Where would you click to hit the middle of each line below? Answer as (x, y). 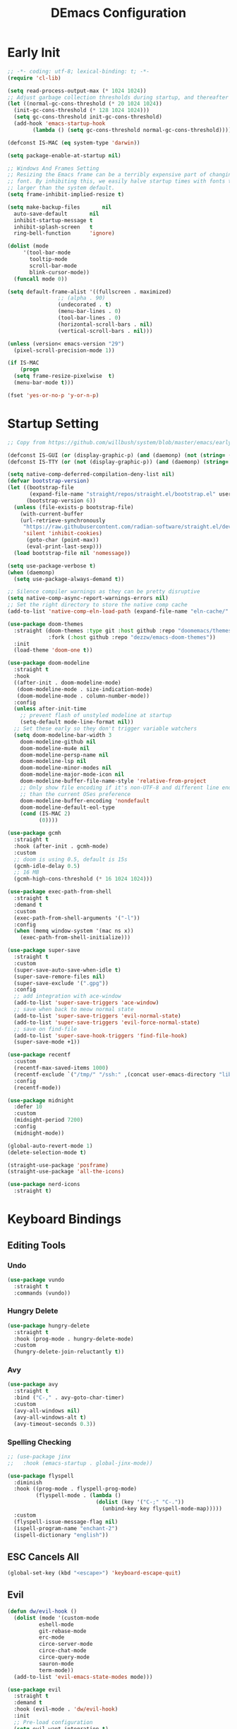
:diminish (28, 1482)
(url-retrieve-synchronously (63, 520)
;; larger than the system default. (61, 188)
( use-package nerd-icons (44, 1185)
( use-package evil (34, 1690)
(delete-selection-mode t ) (47, 1152)
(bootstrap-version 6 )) (61, 501)
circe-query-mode (64, 1657)
